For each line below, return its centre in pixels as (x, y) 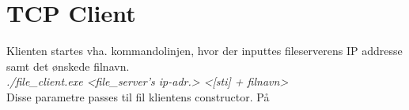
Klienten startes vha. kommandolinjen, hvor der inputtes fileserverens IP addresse (204, 51)
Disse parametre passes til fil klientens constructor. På (138, 96)
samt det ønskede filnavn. (68, 66)
